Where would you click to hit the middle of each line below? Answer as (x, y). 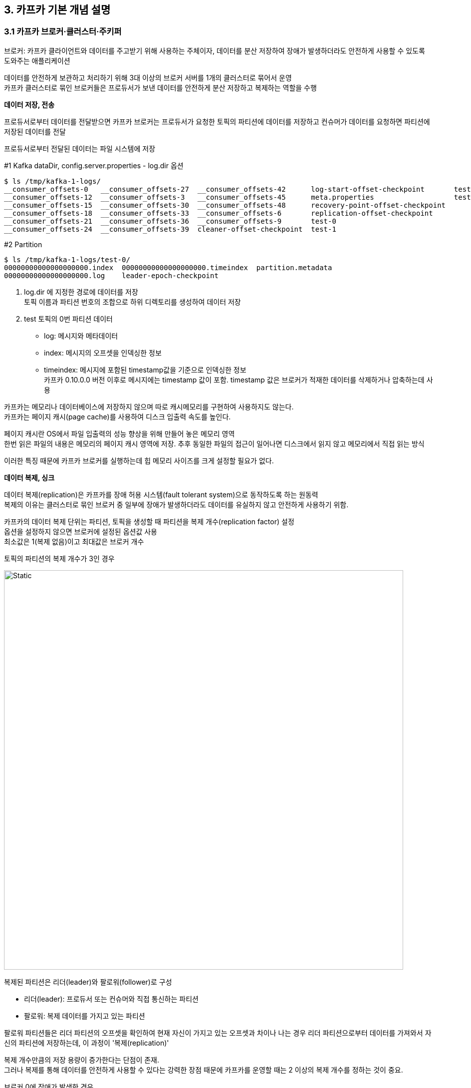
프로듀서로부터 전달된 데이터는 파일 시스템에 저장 (80, 148)
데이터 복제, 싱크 (29, 477)
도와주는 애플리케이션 (37, 60)
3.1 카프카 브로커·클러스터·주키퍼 (63, 32)
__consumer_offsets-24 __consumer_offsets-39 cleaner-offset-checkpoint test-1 (170, 229)
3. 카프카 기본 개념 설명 (57, 10)
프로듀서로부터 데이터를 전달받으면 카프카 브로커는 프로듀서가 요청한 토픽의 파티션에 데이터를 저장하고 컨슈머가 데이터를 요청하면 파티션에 (217, 121)
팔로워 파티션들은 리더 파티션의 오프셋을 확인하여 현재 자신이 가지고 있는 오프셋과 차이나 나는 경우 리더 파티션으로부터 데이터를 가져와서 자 (218, 1033)
